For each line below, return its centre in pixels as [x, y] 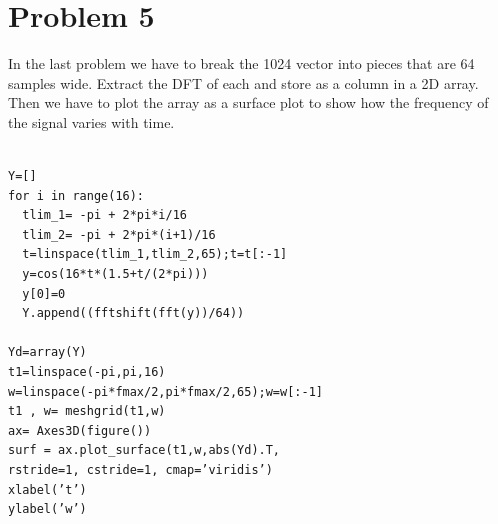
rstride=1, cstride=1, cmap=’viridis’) [140, 470]
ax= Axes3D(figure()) [80, 430]
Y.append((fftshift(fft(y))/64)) [133, 313]
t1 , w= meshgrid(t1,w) [87, 411]
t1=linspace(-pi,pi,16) [87, 372]
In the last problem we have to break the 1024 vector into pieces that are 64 [241, 63]
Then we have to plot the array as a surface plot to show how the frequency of [248, 102]
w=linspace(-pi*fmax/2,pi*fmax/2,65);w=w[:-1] [165, 391]
